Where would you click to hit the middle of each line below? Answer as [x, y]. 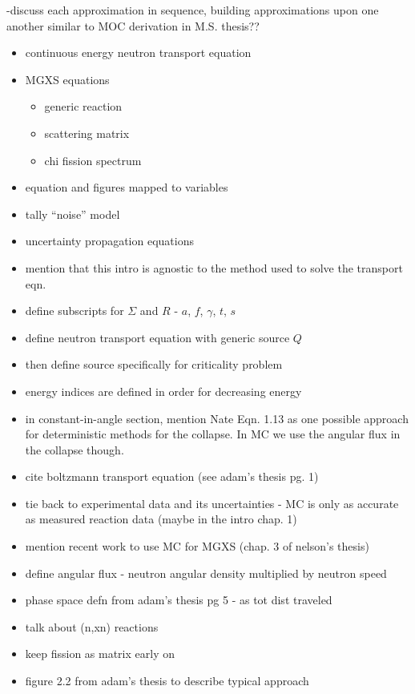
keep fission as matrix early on [100, 654]
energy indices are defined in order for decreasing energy [163, 391]
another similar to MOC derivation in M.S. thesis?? [133, 25]
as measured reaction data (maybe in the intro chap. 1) [161, 519]
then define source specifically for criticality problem [154, 364]
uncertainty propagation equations [109, 241]
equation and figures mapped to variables [127, 187]
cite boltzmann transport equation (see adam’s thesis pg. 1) [172, 476]
